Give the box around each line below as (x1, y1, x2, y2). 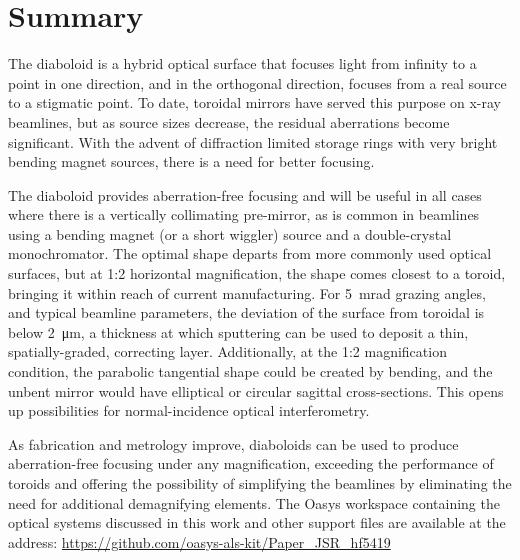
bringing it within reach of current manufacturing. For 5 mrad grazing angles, (8, 282, 486, 303)
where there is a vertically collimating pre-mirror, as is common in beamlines (8, 204, 480, 225)
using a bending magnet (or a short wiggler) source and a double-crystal (8, 223, 452, 244)
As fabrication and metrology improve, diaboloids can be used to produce (8, 433, 459, 454)
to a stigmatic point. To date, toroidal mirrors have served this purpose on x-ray (8, 92, 501, 113)
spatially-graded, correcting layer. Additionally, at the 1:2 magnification (8, 341, 447, 362)
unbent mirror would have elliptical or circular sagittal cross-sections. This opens (8, 380, 504, 401)
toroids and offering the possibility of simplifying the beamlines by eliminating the (8, 473, 512, 493)
